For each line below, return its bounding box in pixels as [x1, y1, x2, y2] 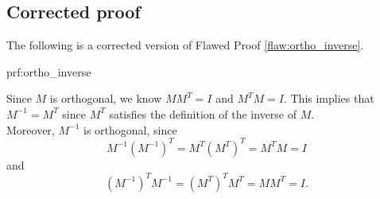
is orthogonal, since [83, 121, 177, 138]
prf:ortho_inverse [6, 63, 91, 80]
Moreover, [6, 121, 55, 138]
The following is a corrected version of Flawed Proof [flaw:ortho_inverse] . [6, 37, 364, 53]
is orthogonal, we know [49, 90, 162, 107]
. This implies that [283, 90, 374, 107]
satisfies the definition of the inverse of [109, 105, 297, 122]
